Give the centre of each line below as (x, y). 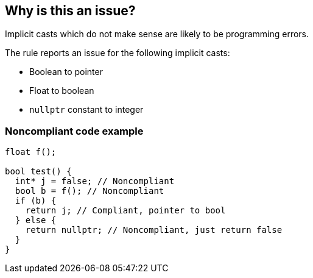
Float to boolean (62, 91)
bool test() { (38, 172)
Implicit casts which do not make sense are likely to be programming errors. (157, 34)
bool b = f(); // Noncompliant (90, 191)
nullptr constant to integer (86, 110)
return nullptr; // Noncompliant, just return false (154, 230)
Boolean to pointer (66, 72)
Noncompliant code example (74, 131)
